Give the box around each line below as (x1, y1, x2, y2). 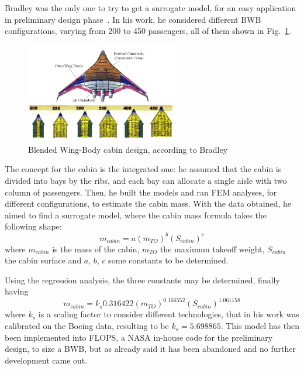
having (5, 285, 29, 297)
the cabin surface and (5, 254, 82, 266)
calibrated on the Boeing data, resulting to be (5, 319, 169, 331)
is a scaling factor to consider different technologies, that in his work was (38, 308, 299, 320)
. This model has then (220, 319, 299, 331)
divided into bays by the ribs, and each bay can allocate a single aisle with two (5, 174, 287, 187)
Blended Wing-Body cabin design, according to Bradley (28, 143, 228, 155)
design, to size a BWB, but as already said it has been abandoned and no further (5, 342, 296, 355)
